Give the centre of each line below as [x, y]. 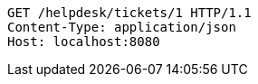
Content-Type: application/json [122, 27]
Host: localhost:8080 [84, 42]
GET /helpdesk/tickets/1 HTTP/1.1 [129, 13]
